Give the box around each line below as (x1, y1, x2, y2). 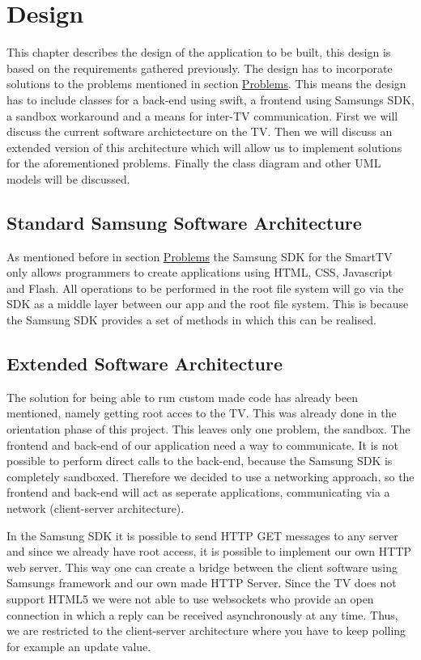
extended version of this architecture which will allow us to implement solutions (6, 138, 402, 155)
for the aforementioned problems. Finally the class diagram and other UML (6, 154, 381, 171)
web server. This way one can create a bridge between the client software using (6, 558, 398, 575)
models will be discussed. (6, 170, 130, 187)
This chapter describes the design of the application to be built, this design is (6, 44, 391, 61)
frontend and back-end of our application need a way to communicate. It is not (6, 436, 398, 453)
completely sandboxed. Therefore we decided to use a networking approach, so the (6, 467, 415, 484)
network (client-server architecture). (6, 500, 185, 516)
